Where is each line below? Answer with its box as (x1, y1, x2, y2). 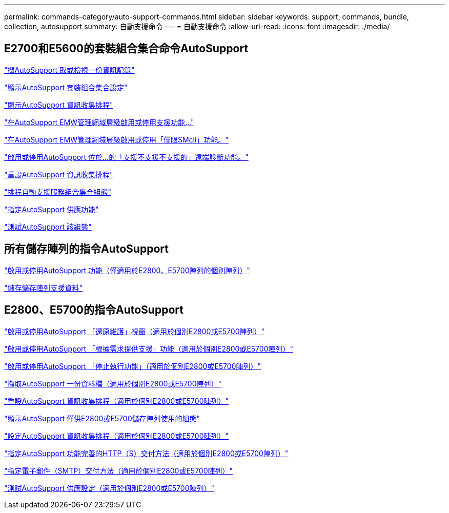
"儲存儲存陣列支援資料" (4, 283, 83, 292)
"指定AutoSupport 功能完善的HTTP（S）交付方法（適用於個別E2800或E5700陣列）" (4, 448, 289, 458)
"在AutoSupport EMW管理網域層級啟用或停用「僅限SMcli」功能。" (4, 135, 229, 144)
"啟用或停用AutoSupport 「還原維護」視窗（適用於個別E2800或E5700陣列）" (4, 326, 264, 336)
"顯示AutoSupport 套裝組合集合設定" (4, 83, 128, 92)
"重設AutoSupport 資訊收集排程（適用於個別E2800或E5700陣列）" (4, 396, 229, 405)
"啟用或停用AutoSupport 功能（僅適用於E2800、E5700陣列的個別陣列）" (4, 265, 250, 275)
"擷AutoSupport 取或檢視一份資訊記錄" (4, 65, 135, 74)
